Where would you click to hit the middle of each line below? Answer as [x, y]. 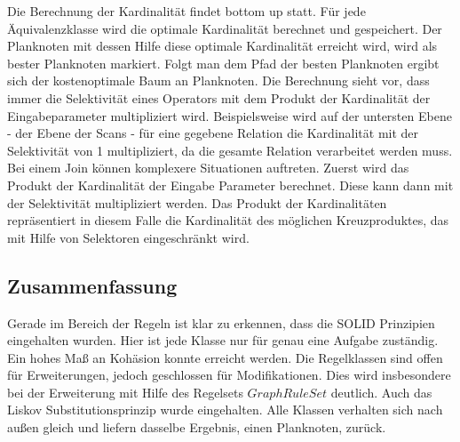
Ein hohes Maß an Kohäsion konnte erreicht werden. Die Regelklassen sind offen [225, 357]
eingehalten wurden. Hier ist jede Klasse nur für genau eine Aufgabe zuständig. [223, 340]
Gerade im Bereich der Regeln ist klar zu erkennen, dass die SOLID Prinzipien [221, 322]
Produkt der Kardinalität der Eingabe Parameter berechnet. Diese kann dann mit [230, 185]
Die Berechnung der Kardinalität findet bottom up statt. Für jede [186, 11]
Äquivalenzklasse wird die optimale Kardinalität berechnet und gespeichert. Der [225, 28]
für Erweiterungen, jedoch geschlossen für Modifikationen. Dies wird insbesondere [229, 375]
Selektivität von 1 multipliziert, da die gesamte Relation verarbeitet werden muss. [230, 150]
